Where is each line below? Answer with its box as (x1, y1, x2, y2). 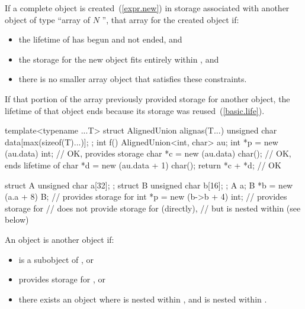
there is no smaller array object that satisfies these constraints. (18, 73, 247, 85)
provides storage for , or (18, 273, 105, 285)
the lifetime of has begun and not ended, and (18, 33, 182, 45)
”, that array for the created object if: (102, 13, 239, 25)
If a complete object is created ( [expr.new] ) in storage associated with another (5, 2, 290, 14)
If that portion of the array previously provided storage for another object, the (5, 92, 290, 105)
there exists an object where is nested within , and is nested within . (18, 292, 267, 305)
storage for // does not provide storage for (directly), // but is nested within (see (5, 201, 301, 214)
